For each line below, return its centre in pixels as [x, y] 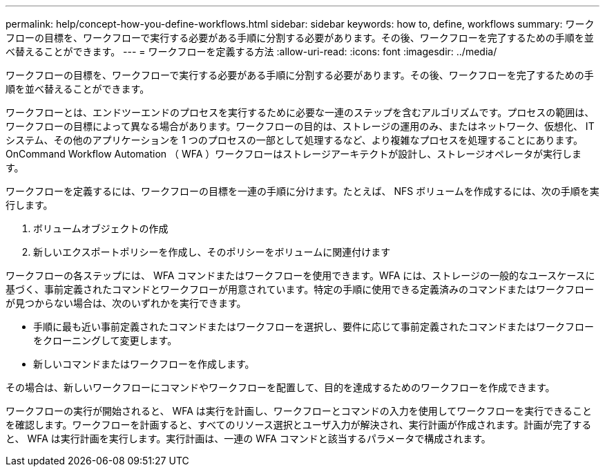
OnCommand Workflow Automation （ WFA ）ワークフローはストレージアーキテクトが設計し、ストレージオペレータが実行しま [294, 154]
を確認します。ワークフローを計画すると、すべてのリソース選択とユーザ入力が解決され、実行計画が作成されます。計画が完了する [299, 425]
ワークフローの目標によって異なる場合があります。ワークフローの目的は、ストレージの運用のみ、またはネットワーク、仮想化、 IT [300, 126]
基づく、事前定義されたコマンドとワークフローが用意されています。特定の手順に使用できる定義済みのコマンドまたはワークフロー [300, 289]
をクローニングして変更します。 [105, 340]
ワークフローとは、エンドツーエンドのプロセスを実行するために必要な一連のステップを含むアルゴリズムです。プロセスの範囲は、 [300, 112]
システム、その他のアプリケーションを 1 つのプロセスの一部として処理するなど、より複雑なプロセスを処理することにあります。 [295, 140]
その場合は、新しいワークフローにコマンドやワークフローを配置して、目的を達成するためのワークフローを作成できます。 [280, 387]
